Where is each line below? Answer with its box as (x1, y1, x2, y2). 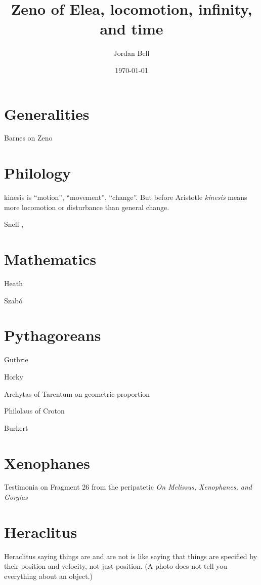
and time (100, 18, 163, 39)
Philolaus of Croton (4, 405, 65, 416)
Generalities (4, 103, 90, 124)
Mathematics (4, 249, 97, 269)
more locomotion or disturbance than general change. (4, 201, 169, 212)
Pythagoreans (4, 325, 101, 346)
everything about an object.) (4, 570, 93, 581)
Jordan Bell (113, 48, 150, 58)
